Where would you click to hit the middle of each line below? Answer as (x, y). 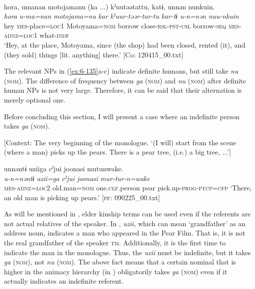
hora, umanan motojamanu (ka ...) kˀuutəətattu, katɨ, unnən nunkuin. (110, 6)
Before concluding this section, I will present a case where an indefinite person (122, 116)
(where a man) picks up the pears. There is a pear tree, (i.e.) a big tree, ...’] (118, 152)
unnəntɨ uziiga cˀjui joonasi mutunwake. (64, 168)
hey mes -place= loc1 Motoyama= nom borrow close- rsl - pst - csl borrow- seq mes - (123, 25)
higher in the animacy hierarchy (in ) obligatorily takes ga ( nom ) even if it (116, 271)
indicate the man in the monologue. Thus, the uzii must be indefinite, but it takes (127, 252)
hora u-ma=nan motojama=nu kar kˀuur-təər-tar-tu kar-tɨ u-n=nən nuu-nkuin (122, 16)
